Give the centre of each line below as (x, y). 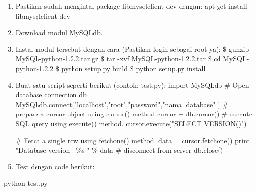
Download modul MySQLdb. (59, 32)
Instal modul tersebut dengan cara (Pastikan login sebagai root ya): (118, 49)
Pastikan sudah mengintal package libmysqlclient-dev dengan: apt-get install (131, 6)
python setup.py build (95, 68)
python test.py (26, 183)
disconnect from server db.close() (173, 150)
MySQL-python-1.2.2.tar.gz (57, 58)
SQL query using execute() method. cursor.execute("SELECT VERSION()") (131, 123)
